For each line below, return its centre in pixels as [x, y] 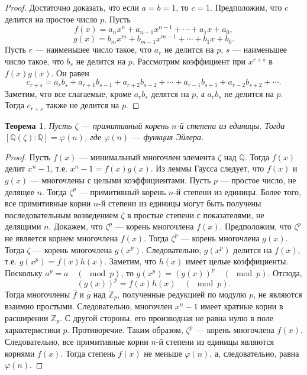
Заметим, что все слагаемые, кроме [68, 93]
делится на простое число [51, 19]
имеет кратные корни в [242, 306]
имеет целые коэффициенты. [237, 261]
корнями [20, 353]
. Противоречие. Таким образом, [125, 330]
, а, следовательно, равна [254, 353]
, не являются [278, 294]
